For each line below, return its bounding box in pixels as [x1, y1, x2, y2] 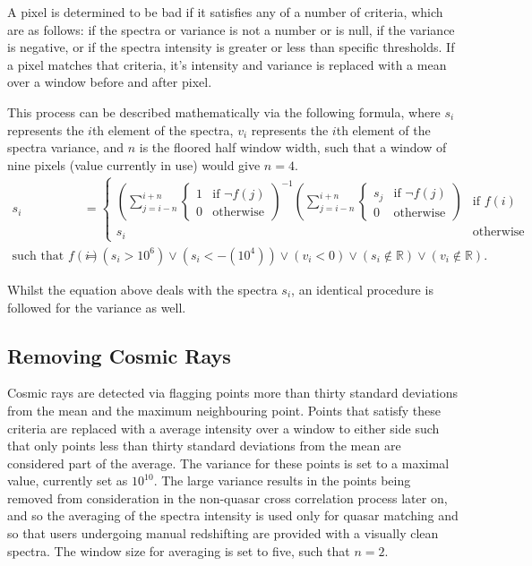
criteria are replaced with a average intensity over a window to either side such [7, 418, 440, 437]
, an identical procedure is [291, 279, 433, 298]
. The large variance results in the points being [153, 471, 411, 490]
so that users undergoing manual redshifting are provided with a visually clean [7, 524, 439, 543]
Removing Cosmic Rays [7, 341, 231, 369]
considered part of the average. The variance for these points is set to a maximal [7, 453, 450, 472]
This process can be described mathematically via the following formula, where [7, 102, 441, 121]
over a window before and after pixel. [7, 73, 212, 91]
